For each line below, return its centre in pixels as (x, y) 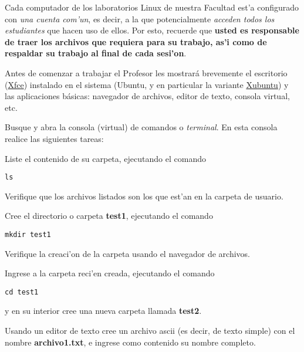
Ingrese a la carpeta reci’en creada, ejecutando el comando (110, 273)
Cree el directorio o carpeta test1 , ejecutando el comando (109, 216)
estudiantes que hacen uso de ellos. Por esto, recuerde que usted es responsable (152, 30)
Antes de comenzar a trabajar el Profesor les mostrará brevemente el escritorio (146, 72)
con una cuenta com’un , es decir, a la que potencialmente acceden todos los (140, 18)
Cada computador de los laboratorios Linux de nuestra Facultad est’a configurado (152, 7)
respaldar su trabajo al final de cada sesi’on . (96, 53)
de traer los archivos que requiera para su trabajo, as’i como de (136, 41)
